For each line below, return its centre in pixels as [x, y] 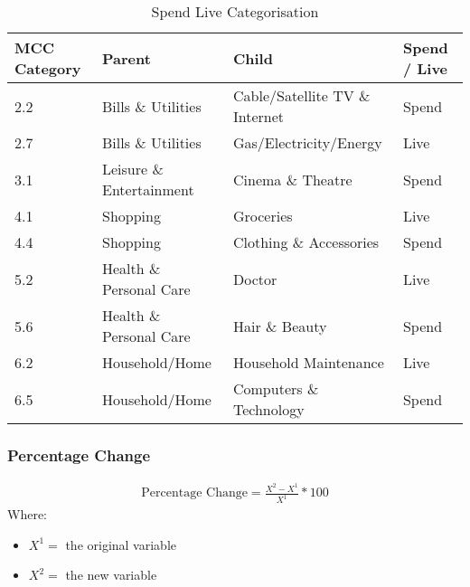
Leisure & [132, 169]
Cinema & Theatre [292, 179]
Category [48, 68]
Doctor [255, 279]
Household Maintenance [308, 362]
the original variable [121, 544]
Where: [27, 514]
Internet [258, 116]
